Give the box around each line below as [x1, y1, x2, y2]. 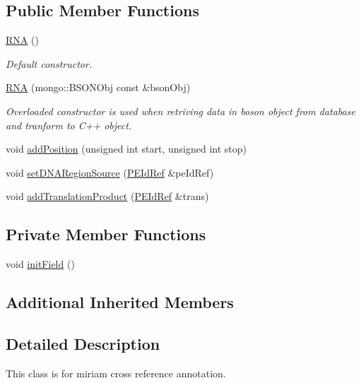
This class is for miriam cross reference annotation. [6, 365, 226, 380]
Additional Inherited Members [6, 291, 234, 313]
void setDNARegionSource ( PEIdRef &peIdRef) [6, 165, 214, 179]
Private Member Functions [6, 223, 206, 245]
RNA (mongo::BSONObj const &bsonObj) [6, 80, 191, 95]
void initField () [6, 257, 75, 271]
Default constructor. [6, 56, 93, 71]
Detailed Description [6, 332, 160, 354]
